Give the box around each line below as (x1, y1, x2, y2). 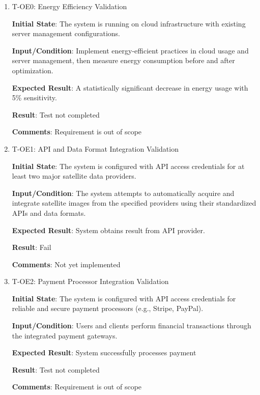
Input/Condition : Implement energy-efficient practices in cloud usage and (12, 45, 249, 55)
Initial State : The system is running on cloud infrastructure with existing (12, 18, 246, 29)
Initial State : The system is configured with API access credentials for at (12, 160, 245, 171)
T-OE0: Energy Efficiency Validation (12, 1, 127, 11)
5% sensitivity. (12, 92, 57, 103)
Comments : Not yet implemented (12, 259, 121, 269)
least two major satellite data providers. (12, 171, 136, 181)
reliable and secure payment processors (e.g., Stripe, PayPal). (12, 303, 204, 314)
